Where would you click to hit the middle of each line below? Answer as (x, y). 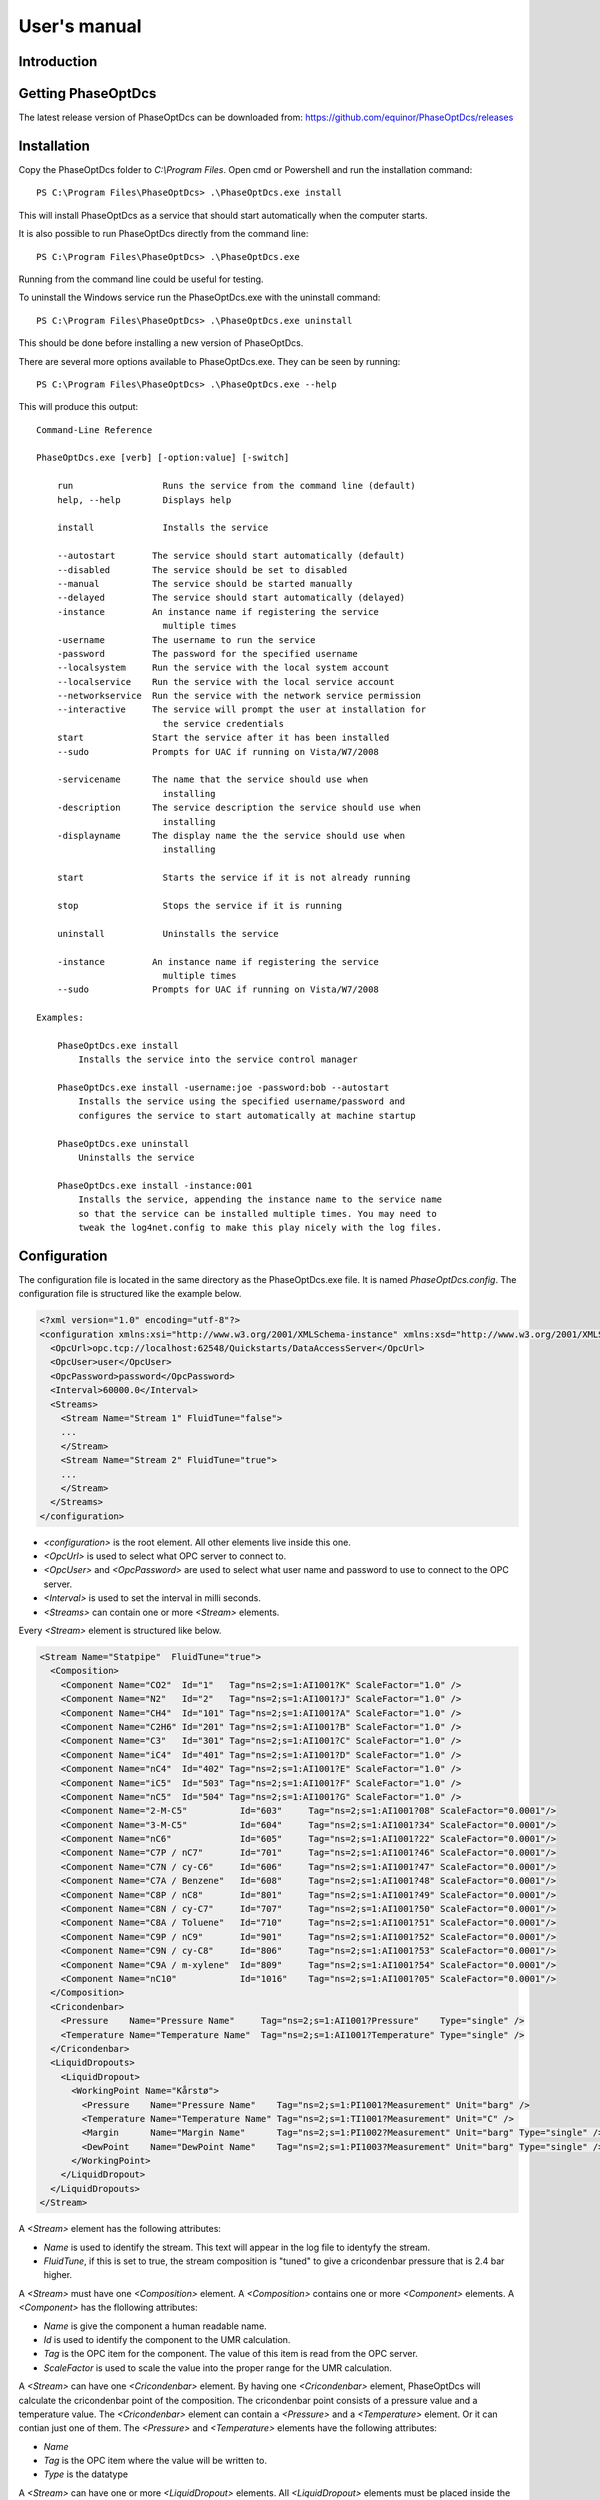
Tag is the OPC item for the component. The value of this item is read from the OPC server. (231, 2354)
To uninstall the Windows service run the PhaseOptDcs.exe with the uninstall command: (199, 297)
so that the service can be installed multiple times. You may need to (257, 1213)
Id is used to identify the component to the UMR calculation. (167, 2339)
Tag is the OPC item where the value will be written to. (155, 2461)
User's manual (80, 26)
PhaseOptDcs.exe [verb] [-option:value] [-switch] (163, 458)
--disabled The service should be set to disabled (202, 569)
